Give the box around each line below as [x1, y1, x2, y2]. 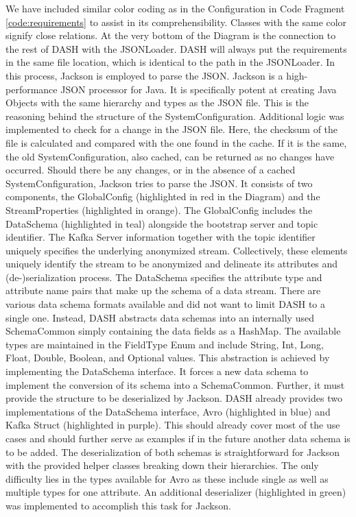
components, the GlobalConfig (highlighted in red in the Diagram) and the [5, 189, 320, 204]
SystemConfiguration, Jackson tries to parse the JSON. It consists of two [5, 176, 313, 190]
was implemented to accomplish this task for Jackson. [5, 498, 231, 512]
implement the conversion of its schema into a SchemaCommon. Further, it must [5, 377, 345, 392]
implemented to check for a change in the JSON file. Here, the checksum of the [5, 122, 338, 136]
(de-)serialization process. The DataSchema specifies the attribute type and [5, 269, 322, 284]
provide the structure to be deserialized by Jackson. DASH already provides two [5, 391, 342, 405]
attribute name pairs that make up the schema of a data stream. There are [5, 283, 321, 298]
